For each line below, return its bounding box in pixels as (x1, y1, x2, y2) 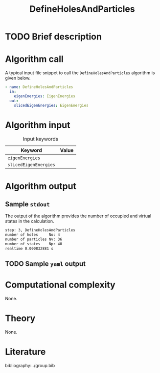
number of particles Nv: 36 (5, 237, 63, 242)
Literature (5, 346, 46, 357)
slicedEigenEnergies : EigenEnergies (14, 103, 89, 108)
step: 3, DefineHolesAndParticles (5, 228, 76, 233)
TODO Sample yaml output (5, 259, 86, 268)
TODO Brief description (5, 31, 102, 42)
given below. (5, 75, 31, 81)
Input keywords (23, 136, 59, 143)
